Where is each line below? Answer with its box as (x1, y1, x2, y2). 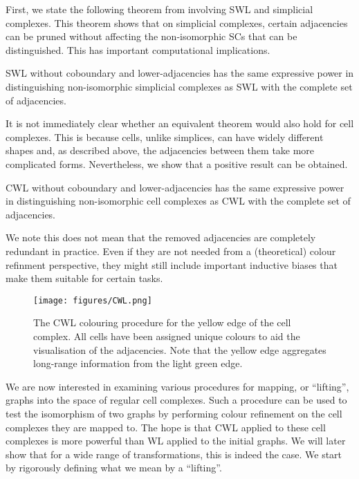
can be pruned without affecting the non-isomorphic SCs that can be (6, 29, 297, 44)
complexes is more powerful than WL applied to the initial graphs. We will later (6, 433, 346, 448)
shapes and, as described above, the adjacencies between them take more (6, 143, 315, 158)
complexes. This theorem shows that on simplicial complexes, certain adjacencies (6, 15, 348, 30)
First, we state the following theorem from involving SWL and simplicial (6, 2, 313, 16)
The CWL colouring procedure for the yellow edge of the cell (33, 315, 291, 330)
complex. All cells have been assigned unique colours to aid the (33, 328, 300, 343)
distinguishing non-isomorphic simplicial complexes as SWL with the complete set (6, 79, 353, 93)
